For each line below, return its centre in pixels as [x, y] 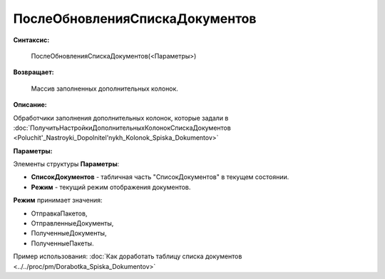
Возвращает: [34, 72]
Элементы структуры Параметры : [66, 164]
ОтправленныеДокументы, [72, 223]
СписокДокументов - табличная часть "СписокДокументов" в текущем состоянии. [160, 177]
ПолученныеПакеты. [62, 243]
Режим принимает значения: [58, 201]
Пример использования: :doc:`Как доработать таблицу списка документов [128, 256]
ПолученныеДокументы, [69, 233]
